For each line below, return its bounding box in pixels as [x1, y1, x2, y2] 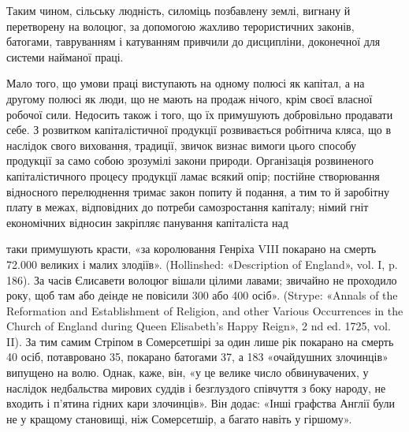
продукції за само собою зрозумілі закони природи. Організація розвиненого [6, 152, 374, 169]
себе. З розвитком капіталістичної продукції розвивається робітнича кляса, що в [6, 121, 392, 138]
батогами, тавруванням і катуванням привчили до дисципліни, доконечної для [6, 33, 381, 50]
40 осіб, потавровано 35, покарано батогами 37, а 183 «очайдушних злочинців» [6, 348, 389, 365]
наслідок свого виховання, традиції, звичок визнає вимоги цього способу [6, 136, 357, 153]
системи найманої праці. [6, 48, 124, 65]
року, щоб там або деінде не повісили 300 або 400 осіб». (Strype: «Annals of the [6, 287, 398, 304]
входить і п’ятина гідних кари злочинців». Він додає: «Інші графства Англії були [6, 395, 395, 412]
